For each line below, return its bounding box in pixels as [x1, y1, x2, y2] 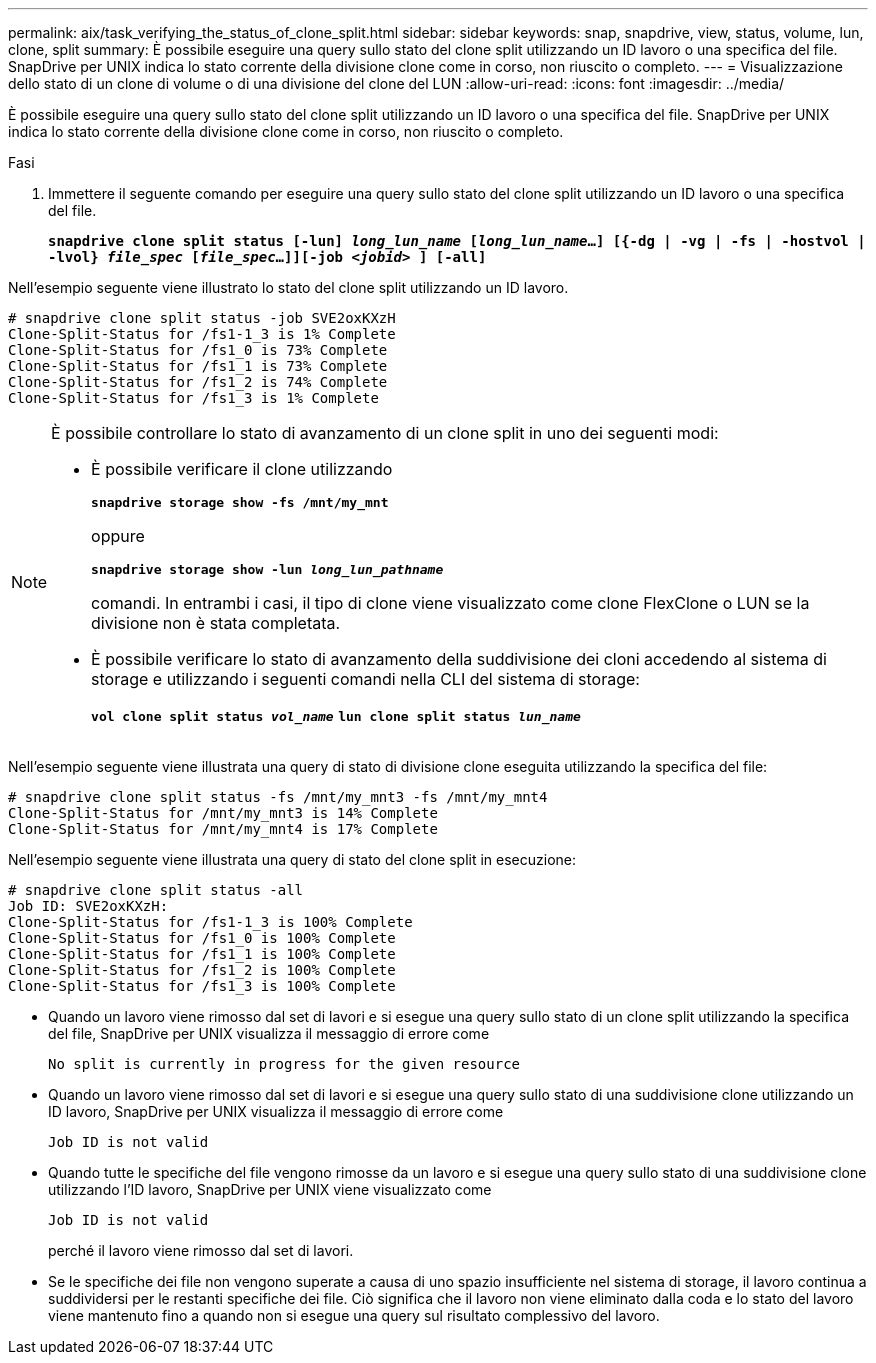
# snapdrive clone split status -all [8, 882, 304, 898]
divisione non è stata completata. [91, 613, 341, 633]
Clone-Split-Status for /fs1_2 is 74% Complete [8, 374, 388, 390]
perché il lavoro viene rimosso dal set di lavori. [48, 1242, 354, 1259]
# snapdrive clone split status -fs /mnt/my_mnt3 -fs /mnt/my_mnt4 [8, 789, 548, 805]
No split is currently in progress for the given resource [48, 1056, 521, 1072]
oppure [91, 526, 145, 546]
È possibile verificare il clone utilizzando [91, 459, 393, 479]
